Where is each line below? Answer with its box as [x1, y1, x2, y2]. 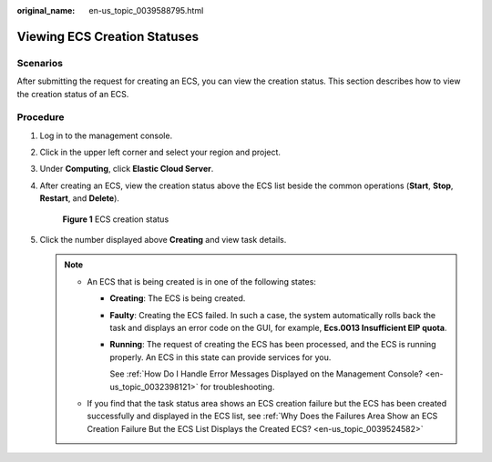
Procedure [16, 111, 65, 124]
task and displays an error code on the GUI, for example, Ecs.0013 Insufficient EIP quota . [109, 322, 447, 333]
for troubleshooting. [200, 381, 275, 392]
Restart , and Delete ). [39, 193, 120, 204]
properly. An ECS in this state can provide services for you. [109, 351, 332, 363]
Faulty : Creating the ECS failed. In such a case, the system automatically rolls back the [109, 309, 436, 320]
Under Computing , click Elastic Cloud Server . [39, 164, 214, 175]
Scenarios [16, 56, 64, 69]
